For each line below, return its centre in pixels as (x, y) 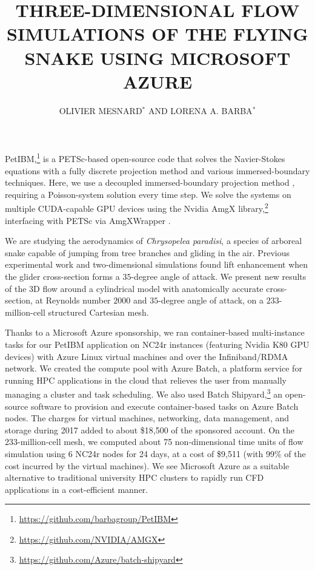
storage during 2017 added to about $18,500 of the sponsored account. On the (150, 429)
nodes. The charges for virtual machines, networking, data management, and (147, 418)
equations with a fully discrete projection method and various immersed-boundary (157, 170)
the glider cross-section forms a (62, 276)
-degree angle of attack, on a (211, 300)
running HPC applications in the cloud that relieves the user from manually (146, 380)
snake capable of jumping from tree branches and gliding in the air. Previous (148, 252)
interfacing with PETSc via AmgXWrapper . (88, 220)
